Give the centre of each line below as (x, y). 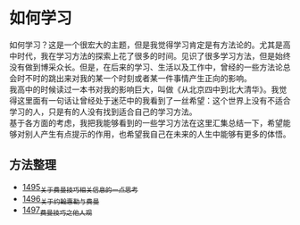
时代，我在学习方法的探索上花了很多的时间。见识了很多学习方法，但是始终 (154, 55)
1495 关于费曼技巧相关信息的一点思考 (80, 188)
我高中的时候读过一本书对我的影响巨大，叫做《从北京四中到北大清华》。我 (144, 89)
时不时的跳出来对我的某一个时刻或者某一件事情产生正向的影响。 (134, 78)
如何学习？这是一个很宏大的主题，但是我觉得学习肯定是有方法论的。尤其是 (146, 45)
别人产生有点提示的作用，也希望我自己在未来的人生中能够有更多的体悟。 (158, 134)
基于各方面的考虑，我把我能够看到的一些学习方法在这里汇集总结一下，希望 (146, 122)
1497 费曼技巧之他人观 (57, 211)
